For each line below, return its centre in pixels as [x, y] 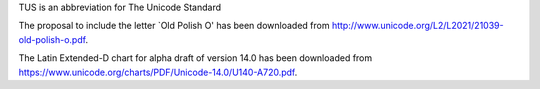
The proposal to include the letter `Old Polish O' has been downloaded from [174, 26]
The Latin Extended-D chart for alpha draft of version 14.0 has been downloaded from [195, 58]
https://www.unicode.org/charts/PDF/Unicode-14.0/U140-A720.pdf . [158, 72]
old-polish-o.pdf [52, 39]
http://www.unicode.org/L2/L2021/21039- [417, 26]
